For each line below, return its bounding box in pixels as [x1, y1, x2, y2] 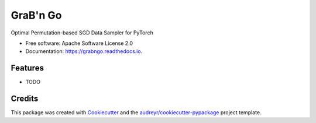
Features [11, 63, 44, 73]
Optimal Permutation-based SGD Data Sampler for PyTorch [11, 29, 153, 36]
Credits [11, 94, 39, 104]
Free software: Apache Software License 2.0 [25, 40, 133, 47]
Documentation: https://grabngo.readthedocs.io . [25, 48, 143, 55]
